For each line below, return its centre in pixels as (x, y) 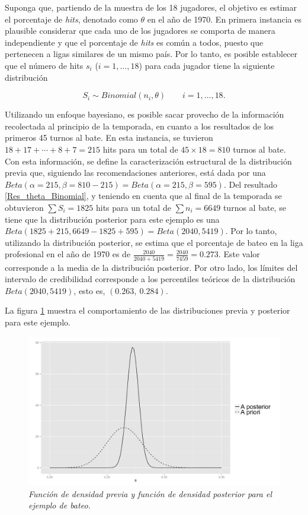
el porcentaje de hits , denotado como (71, 19)
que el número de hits (44, 65)
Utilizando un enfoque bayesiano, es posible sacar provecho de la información (145, 114)
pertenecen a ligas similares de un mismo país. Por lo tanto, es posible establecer (151, 54)
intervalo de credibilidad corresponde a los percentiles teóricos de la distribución (150, 279)
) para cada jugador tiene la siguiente (207, 65)
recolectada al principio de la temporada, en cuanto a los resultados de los (139, 126)
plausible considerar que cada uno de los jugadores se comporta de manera (140, 31)
